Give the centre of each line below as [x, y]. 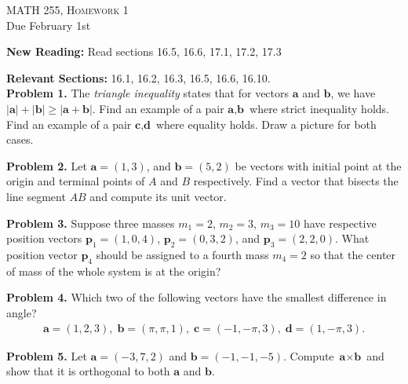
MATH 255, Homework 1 [67, 9]
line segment [36, 196]
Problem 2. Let [47, 165]
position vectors [44, 238]
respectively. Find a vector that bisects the [296, 181]
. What [352, 238]
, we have [353, 93]
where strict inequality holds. [319, 108]
